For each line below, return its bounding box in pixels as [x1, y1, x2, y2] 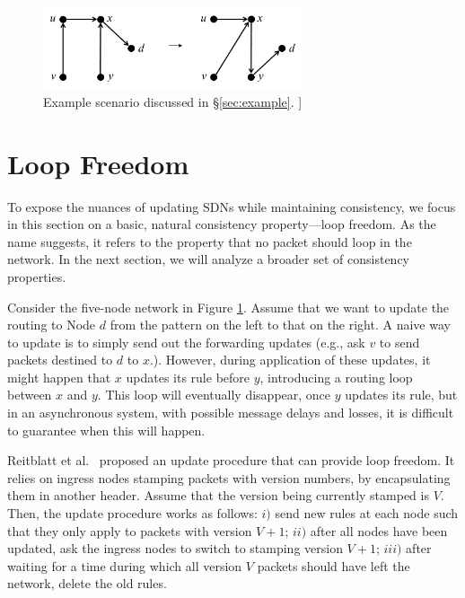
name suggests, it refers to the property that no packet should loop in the [7, 232, 412, 251]
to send [379, 332, 420, 351]
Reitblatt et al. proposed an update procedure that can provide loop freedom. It [7, 451, 455, 470]
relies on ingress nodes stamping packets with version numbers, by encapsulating [7, 468, 451, 487]
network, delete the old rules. [7, 574, 167, 593]
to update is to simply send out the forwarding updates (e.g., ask [7, 332, 365, 351]
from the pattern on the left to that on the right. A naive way [110, 315, 451, 334]
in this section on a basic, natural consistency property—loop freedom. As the [7, 215, 436, 233]
